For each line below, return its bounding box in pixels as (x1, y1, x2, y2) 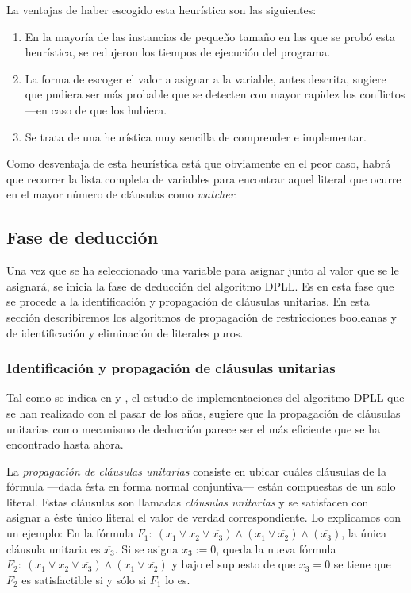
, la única (341, 525, 387, 541)
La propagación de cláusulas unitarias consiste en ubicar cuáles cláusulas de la (6, 462, 386, 479)
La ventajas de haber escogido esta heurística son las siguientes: (6, 2, 317, 17)
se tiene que (333, 556, 391, 572)
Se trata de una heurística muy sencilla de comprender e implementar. (25, 128, 367, 144)
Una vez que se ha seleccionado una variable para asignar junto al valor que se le (6, 262, 399, 279)
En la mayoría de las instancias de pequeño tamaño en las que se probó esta (25, 28, 395, 44)
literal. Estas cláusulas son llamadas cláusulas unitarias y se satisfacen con (6, 493, 369, 510)
